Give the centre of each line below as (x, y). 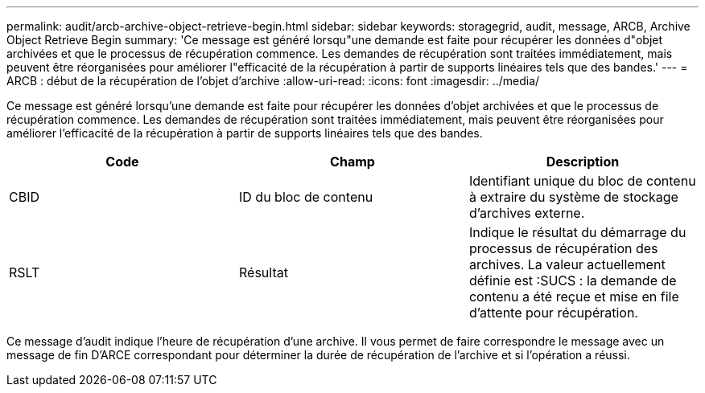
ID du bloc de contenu (306, 197)
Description (583, 162)
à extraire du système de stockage (573, 197)
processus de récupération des (563, 248)
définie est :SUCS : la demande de (573, 280)
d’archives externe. (527, 213)
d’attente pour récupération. (553, 313)
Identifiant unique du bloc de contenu (582, 181)
